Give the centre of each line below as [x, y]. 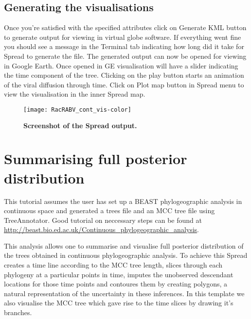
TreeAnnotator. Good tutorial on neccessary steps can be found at [103, 220]
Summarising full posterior [96, 159]
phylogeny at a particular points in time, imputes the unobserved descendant [119, 274]
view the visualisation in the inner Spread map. [75, 94]
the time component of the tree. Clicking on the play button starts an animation [124, 75]
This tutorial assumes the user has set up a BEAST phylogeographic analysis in [123, 201]
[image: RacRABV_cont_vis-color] [77, 109]
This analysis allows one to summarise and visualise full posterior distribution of [124, 245]
